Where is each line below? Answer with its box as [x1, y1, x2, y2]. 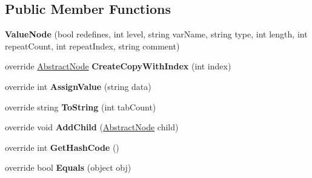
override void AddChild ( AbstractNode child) [5, 121, 179, 133]
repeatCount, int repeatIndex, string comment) [5, 39, 180, 52]
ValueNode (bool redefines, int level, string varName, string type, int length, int [5, 28, 308, 40]
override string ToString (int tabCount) [5, 100, 156, 113]
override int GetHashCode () [5, 141, 119, 153]
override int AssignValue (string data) [5, 80, 151, 92]
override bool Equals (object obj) [5, 161, 131, 174]
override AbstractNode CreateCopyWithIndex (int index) [5, 60, 231, 72]
